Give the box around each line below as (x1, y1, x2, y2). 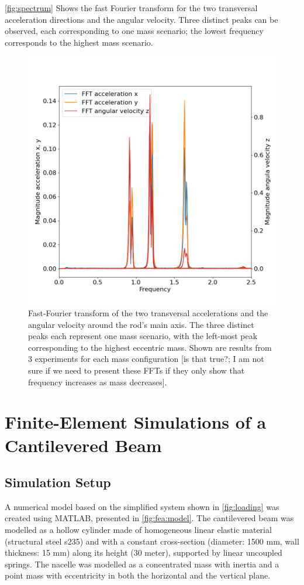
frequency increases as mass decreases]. (28, 375, 167, 388)
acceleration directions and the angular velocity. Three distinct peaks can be (5, 13, 278, 25)
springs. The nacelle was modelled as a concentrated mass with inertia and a (5, 557, 279, 570)
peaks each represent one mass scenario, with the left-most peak (28, 330, 258, 342)
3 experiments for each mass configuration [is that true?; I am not (28, 353, 264, 365)
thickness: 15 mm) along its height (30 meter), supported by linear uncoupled (5, 546, 282, 559)
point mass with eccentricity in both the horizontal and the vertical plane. (5, 569, 271, 581)
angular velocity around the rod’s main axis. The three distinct (28, 318, 254, 330)
